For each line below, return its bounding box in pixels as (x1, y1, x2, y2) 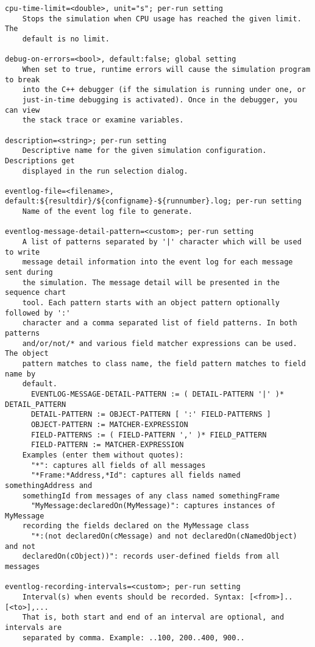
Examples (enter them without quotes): (22, 450, 184, 459)
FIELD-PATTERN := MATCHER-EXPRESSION (30, 440, 184, 450)
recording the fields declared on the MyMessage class (22, 521, 249, 531)
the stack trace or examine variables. (22, 116, 184, 125)
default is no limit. (22, 34, 110, 43)
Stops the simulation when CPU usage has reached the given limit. (22, 14, 302, 23)
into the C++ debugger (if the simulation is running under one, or (22, 85, 306, 94)
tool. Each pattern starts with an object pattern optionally (22, 299, 280, 308)
